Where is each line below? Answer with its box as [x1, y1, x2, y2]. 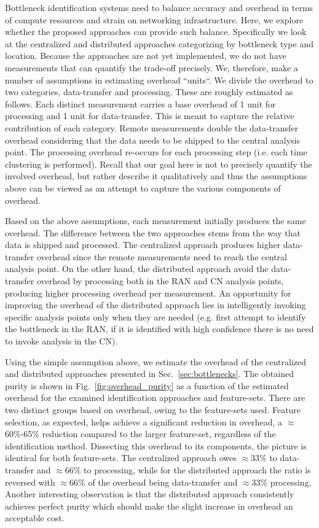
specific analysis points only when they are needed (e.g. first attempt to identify [5, 310, 306, 323]
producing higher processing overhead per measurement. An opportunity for [5, 286, 291, 299]
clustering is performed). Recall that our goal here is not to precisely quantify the [5, 157, 312, 170]
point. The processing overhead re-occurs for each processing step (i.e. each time [5, 146, 307, 158]
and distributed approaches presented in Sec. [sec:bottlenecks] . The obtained [5, 367, 294, 380]
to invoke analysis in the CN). [5, 335, 118, 347]
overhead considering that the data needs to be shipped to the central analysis [5, 133, 301, 146]
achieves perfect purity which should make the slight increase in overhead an [5, 499, 293, 512]
